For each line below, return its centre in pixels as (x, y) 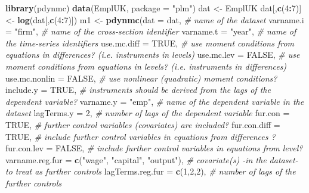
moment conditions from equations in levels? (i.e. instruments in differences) (146, 66)
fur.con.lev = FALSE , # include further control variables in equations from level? (154, 148)
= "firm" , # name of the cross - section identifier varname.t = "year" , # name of (151, 31)
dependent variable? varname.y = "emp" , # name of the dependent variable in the (155, 101)
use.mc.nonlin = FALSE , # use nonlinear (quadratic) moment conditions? (141, 78)
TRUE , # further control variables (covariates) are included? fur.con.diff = (143, 124)
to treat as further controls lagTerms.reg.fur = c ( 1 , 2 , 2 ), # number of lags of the (151, 171)
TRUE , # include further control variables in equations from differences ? (140, 136)
